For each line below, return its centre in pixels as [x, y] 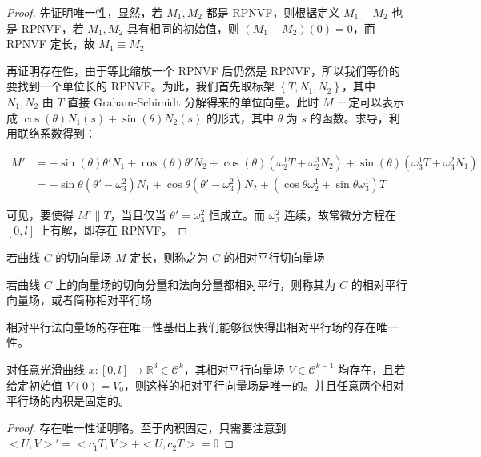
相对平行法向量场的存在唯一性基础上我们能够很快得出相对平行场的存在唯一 [202, 326]
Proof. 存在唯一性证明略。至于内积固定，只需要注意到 [146, 427]
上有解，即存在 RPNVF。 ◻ [113, 230]
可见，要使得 [40, 214]
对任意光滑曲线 [46, 369]
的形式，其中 [240, 117]
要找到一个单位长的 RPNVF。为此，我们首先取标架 [140, 86]
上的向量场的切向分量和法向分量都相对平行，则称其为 [196, 284]
